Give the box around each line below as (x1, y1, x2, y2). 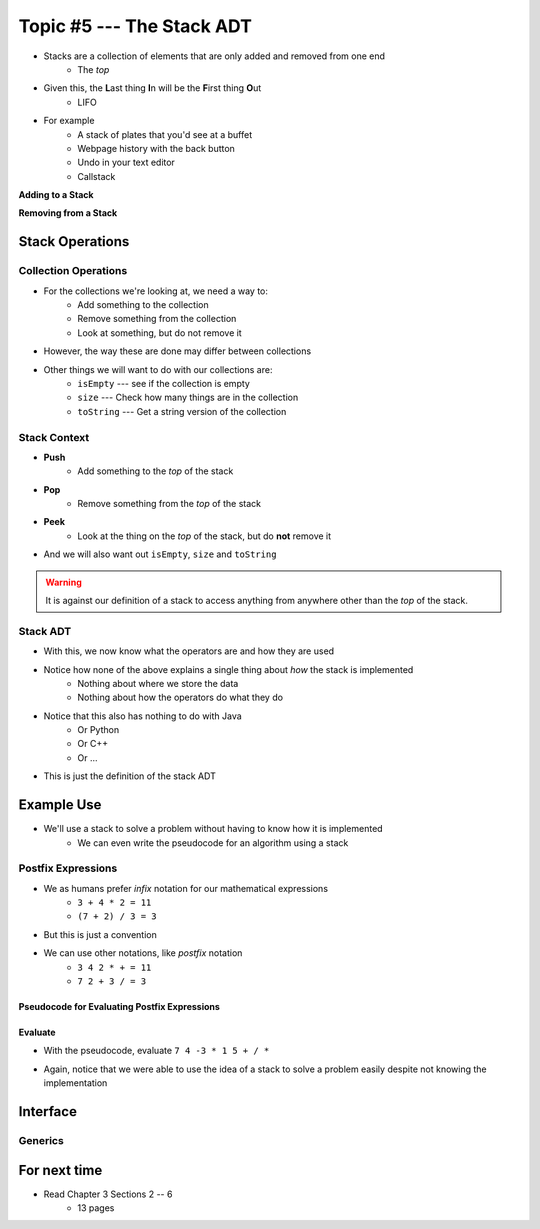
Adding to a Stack (18, 189, 94, 201)
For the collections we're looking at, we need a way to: (43, 285, 269, 297)
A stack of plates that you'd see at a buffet (77, 128, 253, 140)
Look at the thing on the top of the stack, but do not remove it (77, 530, 332, 542)
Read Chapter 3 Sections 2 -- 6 (43, 1188, 173, 1200)
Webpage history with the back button (77, 142, 235, 154)
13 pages (77, 1202, 115, 1214)
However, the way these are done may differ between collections (43, 345, 312, 357)
